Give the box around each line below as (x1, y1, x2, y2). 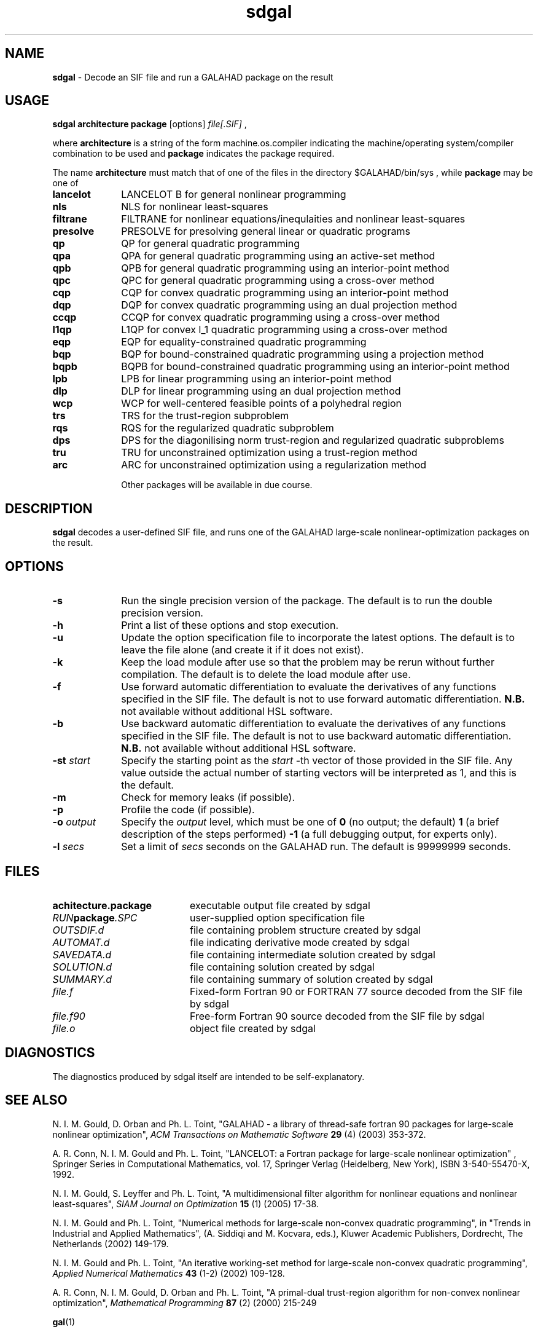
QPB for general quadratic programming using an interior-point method (121, 262, 450, 275)
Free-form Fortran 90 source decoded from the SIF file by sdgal (189, 1009, 485, 1022)
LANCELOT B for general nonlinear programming (121, 188, 346, 201)
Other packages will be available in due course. (121, 479, 313, 491)
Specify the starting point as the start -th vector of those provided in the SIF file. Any (121, 754, 513, 767)
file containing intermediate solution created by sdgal (189, 948, 435, 961)
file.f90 (52, 1009, 85, 1022)
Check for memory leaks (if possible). (121, 791, 295, 804)
